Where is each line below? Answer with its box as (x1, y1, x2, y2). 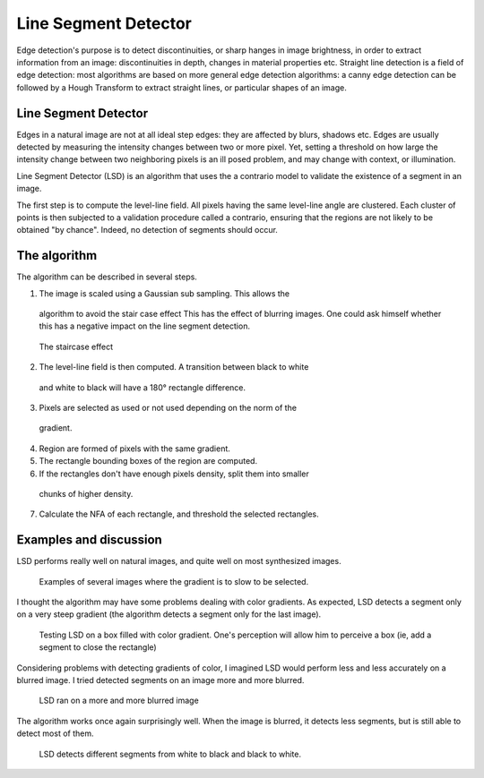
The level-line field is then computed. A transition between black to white (39, 362, 309, 372)
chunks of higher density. (39, 488, 134, 499)
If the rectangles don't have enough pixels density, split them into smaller (39, 468, 309, 479)
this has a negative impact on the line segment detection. (39, 321, 251, 331)
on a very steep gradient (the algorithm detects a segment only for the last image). (16, 609, 322, 620)
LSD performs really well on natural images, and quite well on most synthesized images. (16, 556, 341, 567)
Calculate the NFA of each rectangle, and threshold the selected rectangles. (39, 509, 320, 519)
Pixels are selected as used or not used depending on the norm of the (39, 403, 298, 413)
